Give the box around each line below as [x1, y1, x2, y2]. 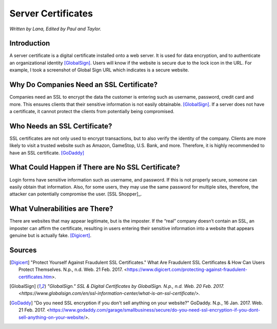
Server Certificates [9, 8, 93, 19]
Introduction [9, 39, 50, 48]
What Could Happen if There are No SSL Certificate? [9, 163, 181, 172]
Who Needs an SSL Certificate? [9, 121, 112, 131]
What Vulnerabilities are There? [9, 205, 113, 213]
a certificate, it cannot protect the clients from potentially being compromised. [9, 108, 174, 114]
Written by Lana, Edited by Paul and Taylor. [9, 26, 102, 32]
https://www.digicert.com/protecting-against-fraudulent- [127, 266, 248, 272]
